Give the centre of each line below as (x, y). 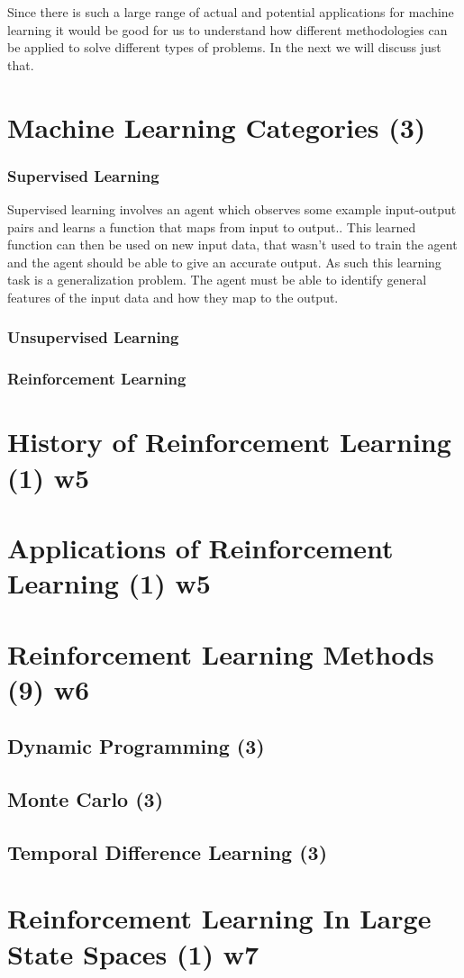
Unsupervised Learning (93, 337)
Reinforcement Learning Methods (221, 653)
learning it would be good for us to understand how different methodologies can (227, 29)
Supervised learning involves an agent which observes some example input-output (232, 208)
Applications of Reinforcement (200, 547)
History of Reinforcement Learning (229, 442)
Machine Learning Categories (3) (217, 127)
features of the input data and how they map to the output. (173, 297)
